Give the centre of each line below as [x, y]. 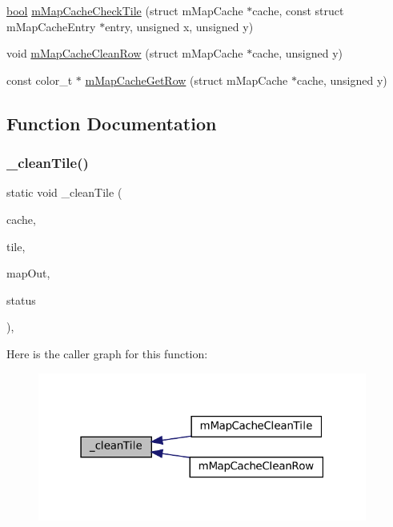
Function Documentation [112, 123]
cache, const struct [298, 10]
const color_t [40, 80]
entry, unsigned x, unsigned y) [179, 26]
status [21, 299]
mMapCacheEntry [51, 26]
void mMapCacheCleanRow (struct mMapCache [125, 53]
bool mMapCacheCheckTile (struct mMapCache [125, 10]
